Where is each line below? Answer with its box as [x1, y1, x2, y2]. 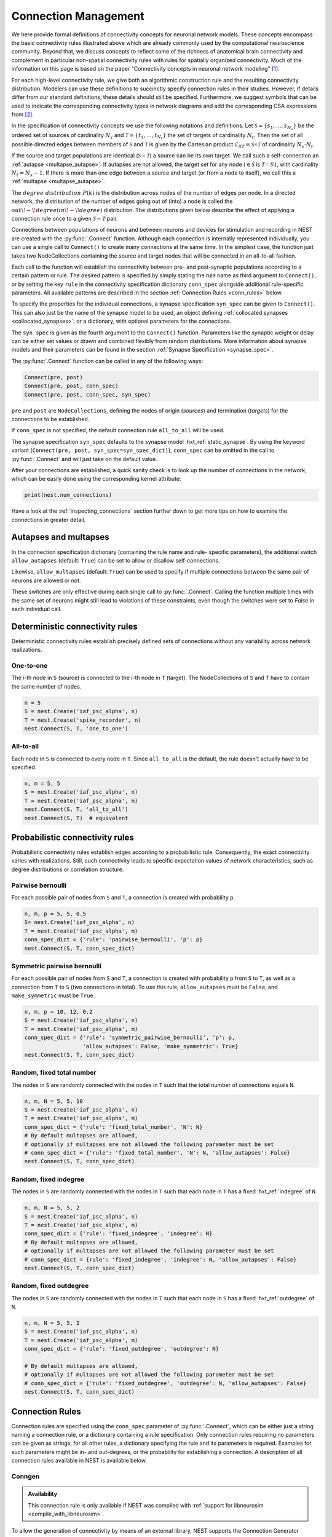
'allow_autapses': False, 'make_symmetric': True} [82, 1043, 239, 1049]
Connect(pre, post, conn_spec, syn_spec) [24, 391, 151, 398]
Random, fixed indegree [11, 1175, 85, 1183]
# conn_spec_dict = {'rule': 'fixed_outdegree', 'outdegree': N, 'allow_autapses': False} [24, 1380, 307, 1386]
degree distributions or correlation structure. [11, 866, 124, 873]
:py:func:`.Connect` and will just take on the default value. [11, 455, 158, 462]
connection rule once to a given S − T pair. [11, 215, 118, 222]
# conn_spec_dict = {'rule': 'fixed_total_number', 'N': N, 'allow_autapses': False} [24, 1150, 290, 1156]
